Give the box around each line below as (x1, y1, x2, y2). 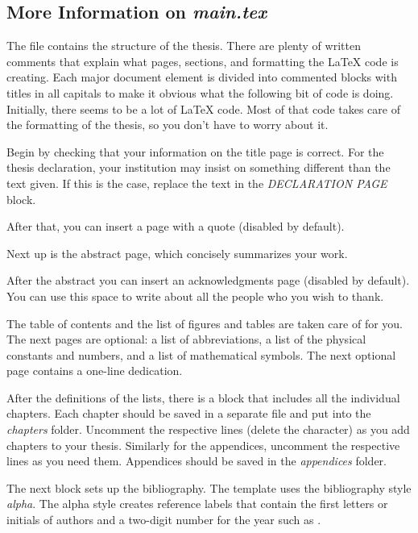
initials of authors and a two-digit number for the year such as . (6, 511, 321, 528)
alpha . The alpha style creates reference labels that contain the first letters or (6, 495, 388, 512)
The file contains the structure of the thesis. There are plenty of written (6, 37, 361, 54)
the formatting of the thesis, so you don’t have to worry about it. (6, 116, 329, 133)
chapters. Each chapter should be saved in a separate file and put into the (6, 405, 371, 422)
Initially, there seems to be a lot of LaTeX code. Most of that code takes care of (6, 100, 400, 117)
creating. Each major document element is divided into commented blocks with (6, 69, 397, 85)
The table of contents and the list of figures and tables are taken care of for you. (6, 314, 404, 331)
